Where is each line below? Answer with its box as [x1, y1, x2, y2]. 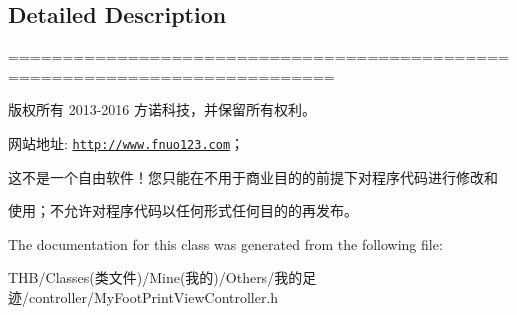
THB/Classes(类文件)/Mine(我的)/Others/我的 [8, 267, 303, 288]
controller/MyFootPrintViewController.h [28, 287, 279, 308]
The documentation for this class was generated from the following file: [8, 233, 443, 254]
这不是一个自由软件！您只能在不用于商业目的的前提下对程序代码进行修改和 [8, 166, 498, 187]
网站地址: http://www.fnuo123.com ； [8, 132, 245, 153]
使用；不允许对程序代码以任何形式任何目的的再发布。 [8, 200, 358, 221]
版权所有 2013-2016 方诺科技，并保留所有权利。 [8, 99, 316, 120]
